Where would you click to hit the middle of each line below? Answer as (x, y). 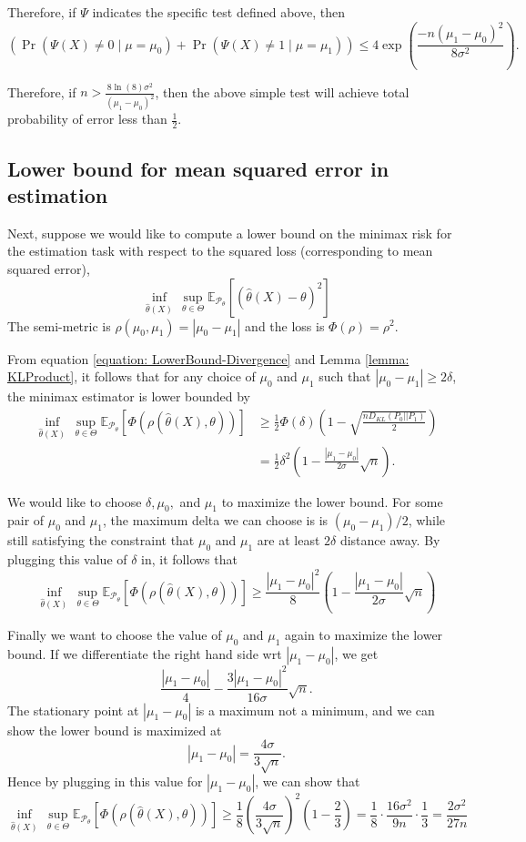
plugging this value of (67, 559)
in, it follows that (189, 559)
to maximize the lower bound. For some (332, 501)
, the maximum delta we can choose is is (215, 520)
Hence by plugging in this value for (105, 781)
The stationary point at (73, 710)
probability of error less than (87, 119)
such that (345, 376)
